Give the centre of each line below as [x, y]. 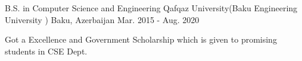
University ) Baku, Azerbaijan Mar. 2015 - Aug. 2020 [102, 19]
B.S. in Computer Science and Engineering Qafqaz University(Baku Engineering [151, 8]
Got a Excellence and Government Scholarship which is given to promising [141, 39]
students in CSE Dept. [46, 51]
